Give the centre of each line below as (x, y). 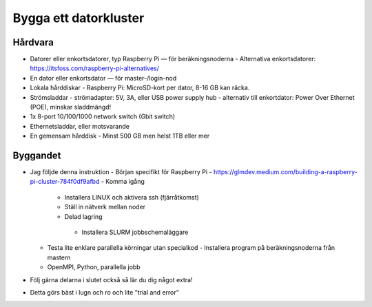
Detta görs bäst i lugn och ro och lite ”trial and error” (104, 292)
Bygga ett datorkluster (79, 18)
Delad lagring (83, 216)
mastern (59, 257)
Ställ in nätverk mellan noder (105, 207)
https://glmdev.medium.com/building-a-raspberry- (285, 172)
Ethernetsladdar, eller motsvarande (80, 126)
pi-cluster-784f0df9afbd (65, 182)
